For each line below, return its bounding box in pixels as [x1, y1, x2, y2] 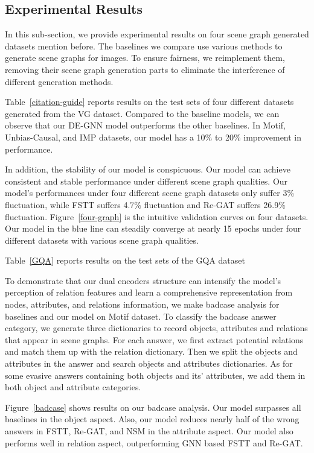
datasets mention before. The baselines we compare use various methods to [5, 39, 283, 52]
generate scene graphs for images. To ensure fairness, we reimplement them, [5, 51, 285, 64]
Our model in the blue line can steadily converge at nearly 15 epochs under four [5, 222, 301, 235]
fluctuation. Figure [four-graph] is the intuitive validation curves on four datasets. [5, 210, 309, 223]
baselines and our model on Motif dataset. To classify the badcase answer [5, 309, 277, 322]
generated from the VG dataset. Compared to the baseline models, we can [5, 107, 280, 119]
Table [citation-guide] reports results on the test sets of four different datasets [5, 95, 294, 108]
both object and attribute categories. [5, 381, 141, 393]
